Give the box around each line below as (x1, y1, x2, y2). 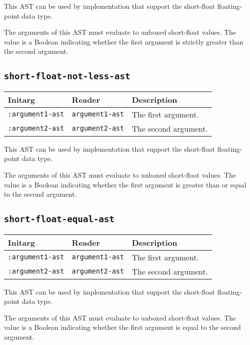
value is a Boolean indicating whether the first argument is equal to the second (4, 322, 241, 332)
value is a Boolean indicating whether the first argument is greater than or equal (4, 179, 247, 189)
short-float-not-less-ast (4, 71, 130, 82)
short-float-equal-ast (4, 214, 115, 225)
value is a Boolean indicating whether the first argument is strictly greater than (4, 36, 244, 46)
